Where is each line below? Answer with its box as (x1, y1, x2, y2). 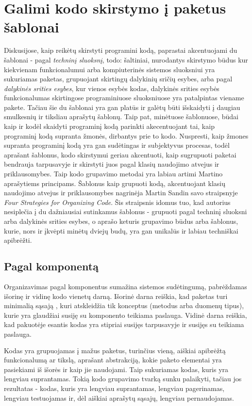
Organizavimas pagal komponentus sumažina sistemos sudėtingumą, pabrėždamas (4, 281, 247, 291)
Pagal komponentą (4, 259, 99, 274)
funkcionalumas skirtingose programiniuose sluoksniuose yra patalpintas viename (4, 93, 244, 103)
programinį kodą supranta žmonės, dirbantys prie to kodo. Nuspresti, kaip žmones (4, 130, 249, 141)
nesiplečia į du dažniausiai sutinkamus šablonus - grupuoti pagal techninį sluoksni (4, 206, 247, 217)
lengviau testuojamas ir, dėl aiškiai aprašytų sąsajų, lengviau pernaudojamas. (4, 392, 234, 403)
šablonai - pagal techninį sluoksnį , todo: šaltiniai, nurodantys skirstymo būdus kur (4, 54, 248, 64)
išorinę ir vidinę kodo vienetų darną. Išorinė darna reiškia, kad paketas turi (4, 291, 228, 301)
